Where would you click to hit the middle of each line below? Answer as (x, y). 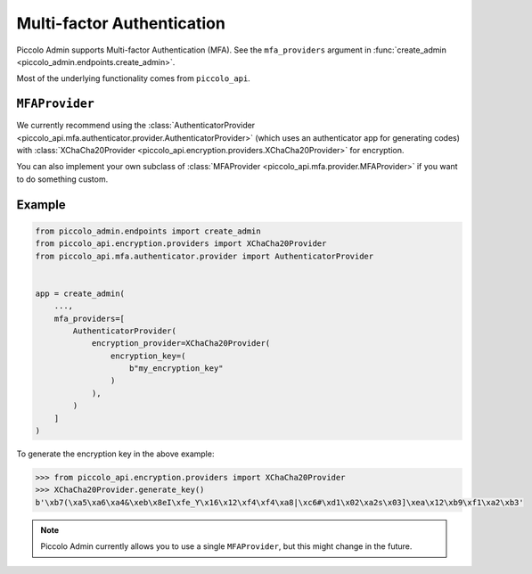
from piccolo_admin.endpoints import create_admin (148, 231)
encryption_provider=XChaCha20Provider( (181, 344)
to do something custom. (62, 179)
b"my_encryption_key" (176, 369)
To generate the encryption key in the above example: (115, 454)
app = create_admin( (80, 293)
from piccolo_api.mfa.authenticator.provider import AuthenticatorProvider (205, 256)
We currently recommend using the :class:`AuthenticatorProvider (136, 126)
